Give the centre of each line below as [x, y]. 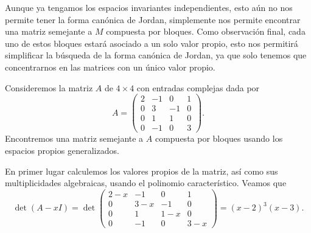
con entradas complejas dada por [198, 87]
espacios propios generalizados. [62, 150]
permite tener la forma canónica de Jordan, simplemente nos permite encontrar [153, 19]
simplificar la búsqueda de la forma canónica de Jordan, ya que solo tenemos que [156, 55]
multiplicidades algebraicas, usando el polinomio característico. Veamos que [146, 183]
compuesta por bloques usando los [219, 138]
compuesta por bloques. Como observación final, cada [206, 31]
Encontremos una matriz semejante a [74, 138]
